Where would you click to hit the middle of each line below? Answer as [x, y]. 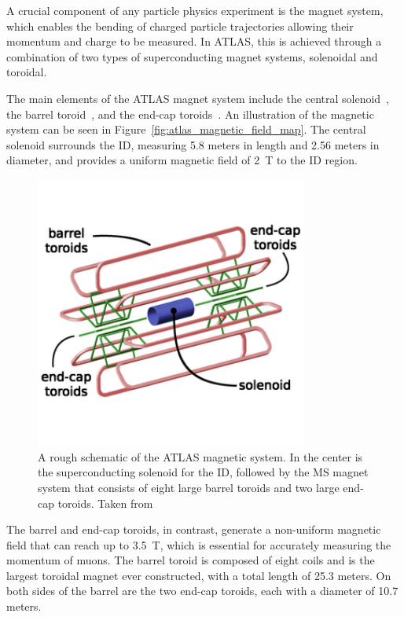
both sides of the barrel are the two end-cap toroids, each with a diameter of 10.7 [202, 591]
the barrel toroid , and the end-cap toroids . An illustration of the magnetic [190, 114]
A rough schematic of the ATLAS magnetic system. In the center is [200, 456]
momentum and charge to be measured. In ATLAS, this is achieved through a [194, 41]
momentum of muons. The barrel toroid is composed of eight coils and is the [191, 560]
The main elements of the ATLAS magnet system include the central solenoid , [198, 98]
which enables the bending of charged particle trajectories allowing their [180, 26]
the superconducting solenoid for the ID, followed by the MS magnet [203, 472]
